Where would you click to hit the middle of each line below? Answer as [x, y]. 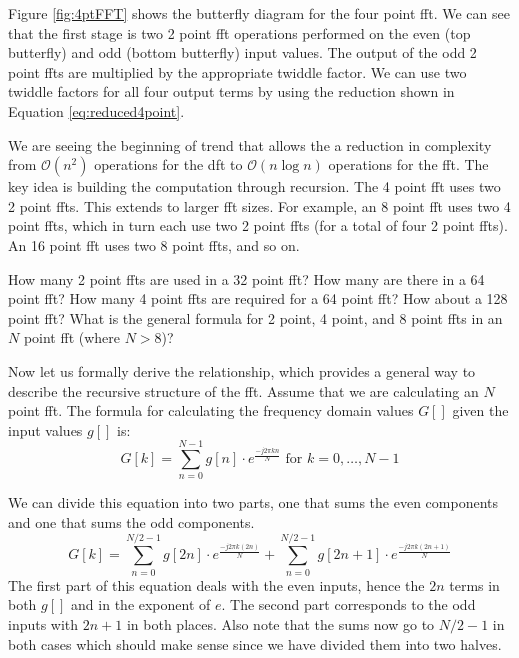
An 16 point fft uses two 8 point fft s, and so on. [154, 244]
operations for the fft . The [408, 164]
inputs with [43, 623]
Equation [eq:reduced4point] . [96, 110]
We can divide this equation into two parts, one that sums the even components [253, 502]
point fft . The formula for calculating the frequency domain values [211, 410]
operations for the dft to [168, 164]
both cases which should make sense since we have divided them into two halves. [255, 643]
